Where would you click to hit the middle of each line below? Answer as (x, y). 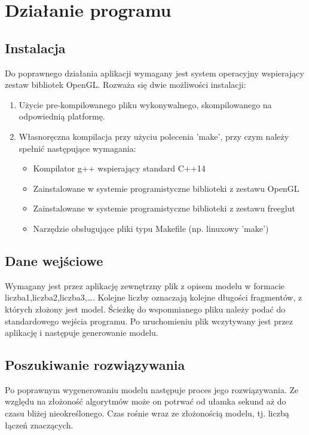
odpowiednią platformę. (62, 116)
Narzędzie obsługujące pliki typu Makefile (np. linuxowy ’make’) (151, 228)
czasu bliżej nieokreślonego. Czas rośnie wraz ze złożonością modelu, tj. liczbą (147, 413)
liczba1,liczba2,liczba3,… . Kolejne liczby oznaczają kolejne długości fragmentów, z (154, 297)
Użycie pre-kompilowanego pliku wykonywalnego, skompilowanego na (145, 104)
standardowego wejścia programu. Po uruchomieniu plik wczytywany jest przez (149, 321)
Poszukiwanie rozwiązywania (95, 365)
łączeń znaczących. (39, 425)
